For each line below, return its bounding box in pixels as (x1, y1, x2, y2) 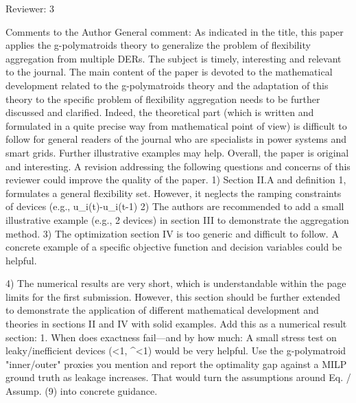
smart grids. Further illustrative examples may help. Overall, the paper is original (5, 145, 349, 159)
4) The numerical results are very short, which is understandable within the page (5, 276, 346, 290)
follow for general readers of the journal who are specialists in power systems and (5, 132, 347, 146)
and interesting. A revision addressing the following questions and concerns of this (5, 159, 351, 173)
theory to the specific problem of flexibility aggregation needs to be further (5, 91, 320, 106)
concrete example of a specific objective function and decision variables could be (5, 240, 342, 254)
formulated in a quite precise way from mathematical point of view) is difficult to (5, 118, 347, 133)
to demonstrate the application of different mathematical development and (5, 303, 319, 317)
